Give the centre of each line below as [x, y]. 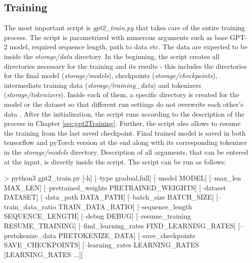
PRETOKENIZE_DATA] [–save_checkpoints [127, 235]
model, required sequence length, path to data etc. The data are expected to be [128, 47]
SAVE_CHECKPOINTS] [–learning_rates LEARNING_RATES [102, 245]
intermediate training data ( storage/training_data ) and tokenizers [103, 85]
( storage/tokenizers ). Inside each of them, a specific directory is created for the [122, 94]
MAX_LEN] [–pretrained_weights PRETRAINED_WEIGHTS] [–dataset [115, 187]
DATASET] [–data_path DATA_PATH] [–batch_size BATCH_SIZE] [109, 197]
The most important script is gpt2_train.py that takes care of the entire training [125, 28]
